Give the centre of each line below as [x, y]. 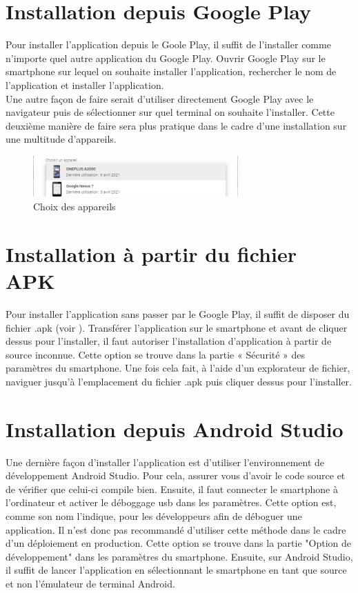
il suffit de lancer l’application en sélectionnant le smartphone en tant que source [176, 570]
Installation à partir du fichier [151, 253]
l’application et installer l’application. [85, 84]
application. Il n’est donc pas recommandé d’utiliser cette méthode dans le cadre [176, 529]
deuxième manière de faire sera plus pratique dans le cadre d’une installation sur [176, 125]
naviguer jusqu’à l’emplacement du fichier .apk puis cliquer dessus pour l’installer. [179, 381]
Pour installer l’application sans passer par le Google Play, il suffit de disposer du [178, 313]
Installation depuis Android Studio [175, 429]
